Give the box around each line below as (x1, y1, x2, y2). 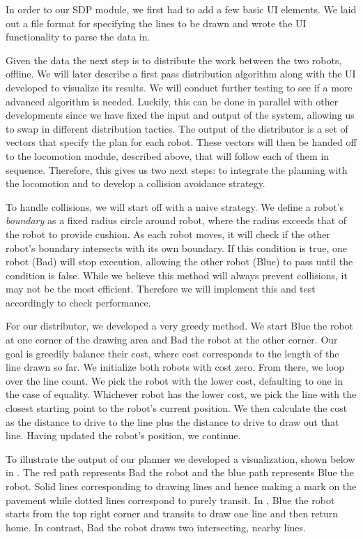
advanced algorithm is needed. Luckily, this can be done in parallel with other (6, 94, 339, 108)
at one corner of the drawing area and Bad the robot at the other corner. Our (6, 332, 338, 347)
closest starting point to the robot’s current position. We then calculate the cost (6, 401, 348, 415)
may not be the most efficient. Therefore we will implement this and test (6, 281, 316, 296)
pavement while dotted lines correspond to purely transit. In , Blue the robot (6, 492, 335, 507)
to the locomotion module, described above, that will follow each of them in (6, 148, 330, 163)
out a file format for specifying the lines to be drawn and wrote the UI (6, 15, 307, 30)
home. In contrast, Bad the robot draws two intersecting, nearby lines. (6, 519, 306, 534)
